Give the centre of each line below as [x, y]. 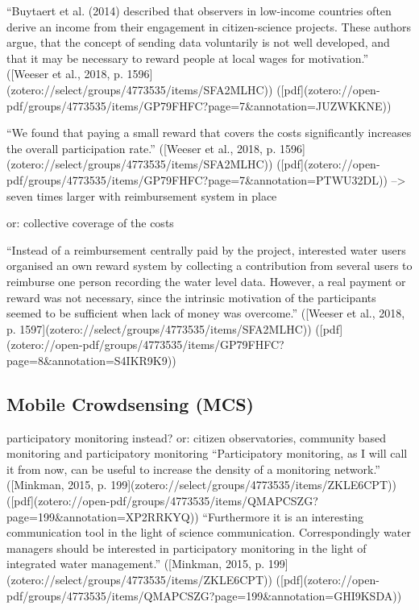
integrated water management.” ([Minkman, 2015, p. [136, 564]
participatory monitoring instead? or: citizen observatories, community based [197, 437]
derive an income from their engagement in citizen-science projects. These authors [209, 26]
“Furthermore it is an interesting [283, 516]
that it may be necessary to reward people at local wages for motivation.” [188, 58]
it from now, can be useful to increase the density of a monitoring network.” [193, 469]
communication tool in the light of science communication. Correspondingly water [209, 532]
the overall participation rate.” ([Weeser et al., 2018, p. [141, 148]
